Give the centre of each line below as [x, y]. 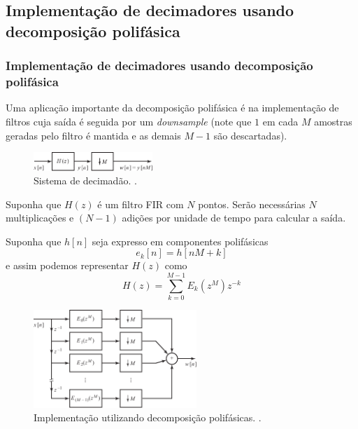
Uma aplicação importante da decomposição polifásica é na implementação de [172, 108]
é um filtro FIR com [141, 204]
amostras [333, 121]
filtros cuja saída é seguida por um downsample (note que [129, 121]
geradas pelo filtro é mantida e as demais [93, 135]
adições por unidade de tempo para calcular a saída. [234, 218]
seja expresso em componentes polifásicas [180, 241]
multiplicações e [40, 218]
